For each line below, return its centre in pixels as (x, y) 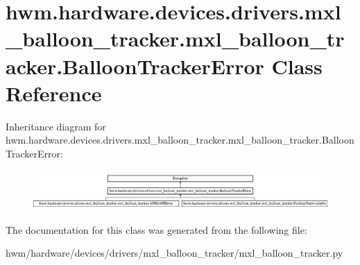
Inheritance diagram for (56, 126)
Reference (54, 93)
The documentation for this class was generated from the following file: (156, 229)
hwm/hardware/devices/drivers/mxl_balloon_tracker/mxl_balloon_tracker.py (174, 253)
